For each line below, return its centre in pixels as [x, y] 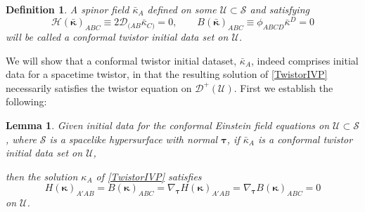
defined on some [182, 9]
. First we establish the [283, 87]
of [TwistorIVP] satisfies [149, 176]
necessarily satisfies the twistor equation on [99, 87]
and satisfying [280, 9]
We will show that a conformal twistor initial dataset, [121, 60]
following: [26, 101]
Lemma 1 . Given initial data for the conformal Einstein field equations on [168, 125]
